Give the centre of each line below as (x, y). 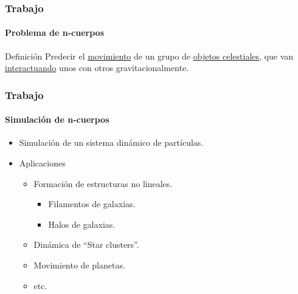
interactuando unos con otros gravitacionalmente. (97, 68)
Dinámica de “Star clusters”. (86, 244)
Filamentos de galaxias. (92, 204)
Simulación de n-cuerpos (57, 119)
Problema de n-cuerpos (54, 32)
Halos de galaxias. (82, 224)
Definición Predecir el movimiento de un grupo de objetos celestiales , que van (149, 56)
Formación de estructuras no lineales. (103, 183)
